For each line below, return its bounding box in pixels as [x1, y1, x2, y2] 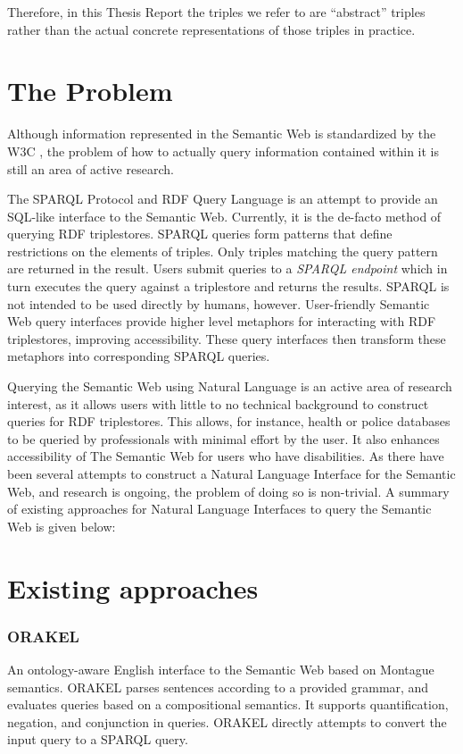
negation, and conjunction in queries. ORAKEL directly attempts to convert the [7, 712, 447, 731]
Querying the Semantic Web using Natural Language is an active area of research [7, 377, 452, 396]
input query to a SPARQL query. [7, 730, 188, 749]
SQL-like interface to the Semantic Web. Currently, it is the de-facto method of [7, 206, 442, 225]
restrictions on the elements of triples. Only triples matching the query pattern [7, 241, 438, 260]
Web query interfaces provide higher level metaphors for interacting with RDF [7, 312, 436, 331]
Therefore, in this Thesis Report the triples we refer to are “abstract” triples [7, 3, 426, 21]
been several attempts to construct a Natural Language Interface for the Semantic [7, 465, 456, 482]
